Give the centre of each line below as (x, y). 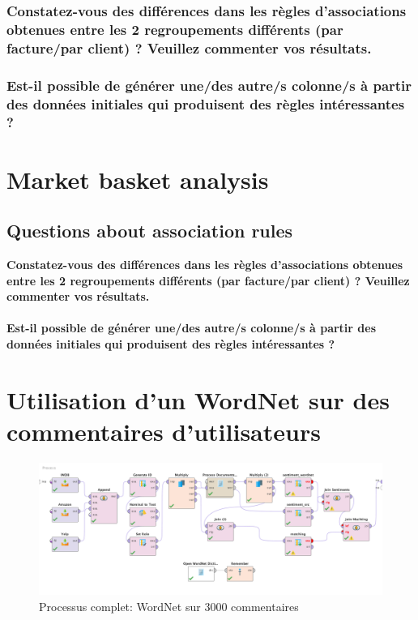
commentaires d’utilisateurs (164, 431)
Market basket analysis (138, 179)
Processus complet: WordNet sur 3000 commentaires (169, 606)
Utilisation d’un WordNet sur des (198, 399)
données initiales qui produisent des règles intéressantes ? (171, 343)
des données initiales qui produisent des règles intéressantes (206, 103)
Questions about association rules (150, 231)
